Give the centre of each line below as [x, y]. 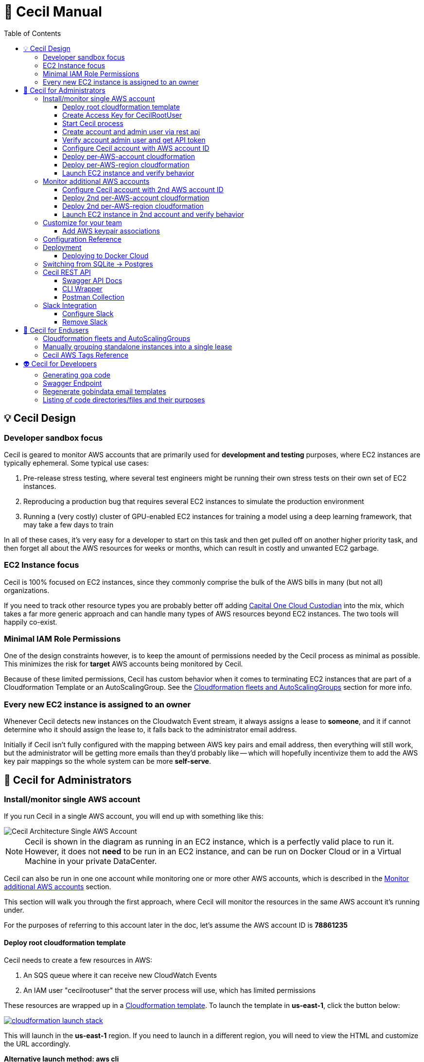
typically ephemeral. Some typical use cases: [76, 463]
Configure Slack [88, 313]
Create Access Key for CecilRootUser [122, 115]
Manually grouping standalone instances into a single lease [138, 346]
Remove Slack [85, 322]
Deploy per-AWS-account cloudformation [129, 156]
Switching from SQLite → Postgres [98, 264]
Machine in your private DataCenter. [91, 861]
